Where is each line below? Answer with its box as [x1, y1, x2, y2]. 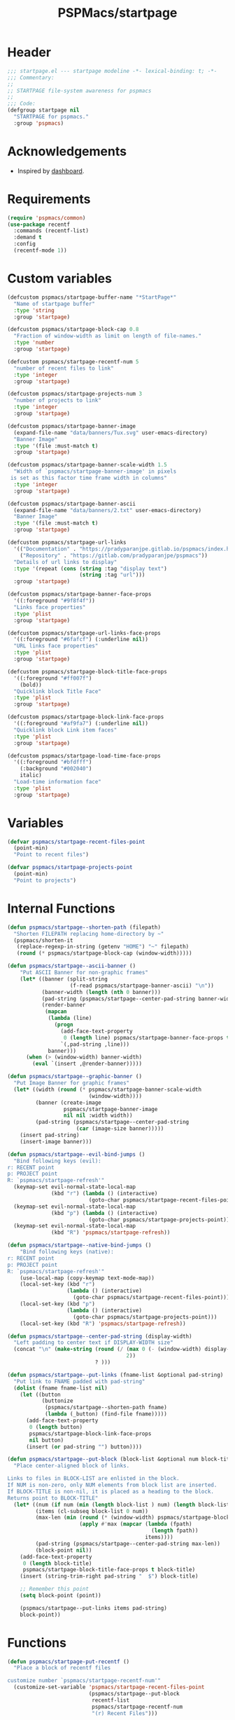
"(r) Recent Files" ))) [92, 1709, 158, 1716]
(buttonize [41, 1397, 73, 1404]
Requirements [7, 191, 91, 207]
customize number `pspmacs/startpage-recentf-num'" [7, 1677, 161, 1684]
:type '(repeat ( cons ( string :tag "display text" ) [13, 565, 168, 572]
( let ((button [20, 1391, 61, 1398]
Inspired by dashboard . [17, 166, 85, 175]
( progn [54, 1021, 73, 1028]
